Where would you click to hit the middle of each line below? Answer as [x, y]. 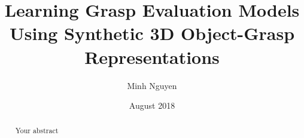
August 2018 [152, 105]
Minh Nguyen [152, 85]
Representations [152, 56]
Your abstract [37, 131]
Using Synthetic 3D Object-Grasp [152, 33]
